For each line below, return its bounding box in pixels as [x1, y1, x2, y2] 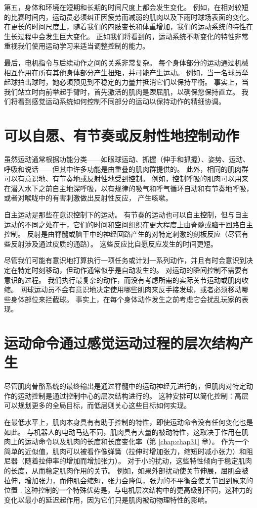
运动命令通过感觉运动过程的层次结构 [4, 333, 240, 353]
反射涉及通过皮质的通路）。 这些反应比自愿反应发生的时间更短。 [10, 238, 217, 249]
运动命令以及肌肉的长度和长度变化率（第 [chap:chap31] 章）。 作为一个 [24, 436, 249, 447]
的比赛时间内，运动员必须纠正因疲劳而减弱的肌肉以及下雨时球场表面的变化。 [4, 11, 253, 22]
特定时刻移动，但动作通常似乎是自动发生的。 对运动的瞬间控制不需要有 [17, 265, 249, 275]
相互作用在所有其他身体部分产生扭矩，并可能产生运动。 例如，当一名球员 [4, 67, 242, 77]
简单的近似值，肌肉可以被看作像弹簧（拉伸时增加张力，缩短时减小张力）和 [4, 446, 246, 456]
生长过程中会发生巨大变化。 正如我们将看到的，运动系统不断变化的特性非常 [4, 31, 249, 41]
